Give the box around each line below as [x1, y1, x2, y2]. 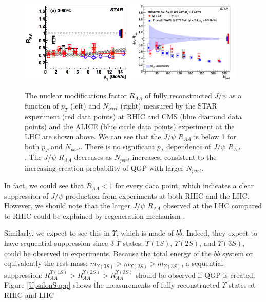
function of [25, 100, 59, 111]
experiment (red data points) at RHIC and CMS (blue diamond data [25, 111, 242, 121]
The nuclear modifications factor [25, 90, 127, 101]
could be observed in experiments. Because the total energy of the [4, 247, 212, 258]
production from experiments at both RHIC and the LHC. [65, 190, 250, 201]
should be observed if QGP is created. [136, 269, 255, 280]
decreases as [74, 152, 112, 163]
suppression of [4, 190, 49, 201]
